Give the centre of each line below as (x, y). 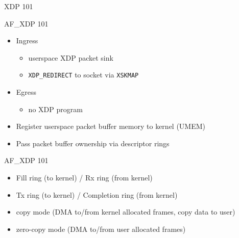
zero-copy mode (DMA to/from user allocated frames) (101, 229)
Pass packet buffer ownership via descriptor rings (93, 143)
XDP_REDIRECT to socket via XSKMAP (83, 75)
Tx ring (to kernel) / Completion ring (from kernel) (97, 194)
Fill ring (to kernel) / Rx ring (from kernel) (84, 177)
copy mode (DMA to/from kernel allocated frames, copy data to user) (126, 212)
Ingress (27, 41)
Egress (26, 92)
